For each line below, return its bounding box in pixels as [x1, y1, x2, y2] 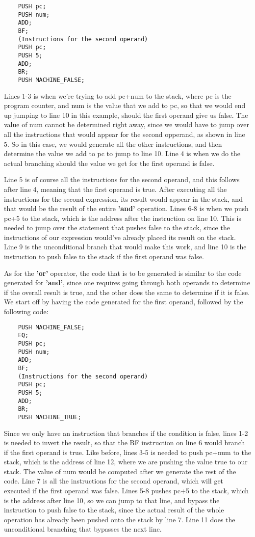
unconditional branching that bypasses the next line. [4, 524, 162, 534]
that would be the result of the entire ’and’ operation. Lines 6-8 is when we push [4, 203, 249, 214]
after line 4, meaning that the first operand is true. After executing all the [4, 184, 227, 194]
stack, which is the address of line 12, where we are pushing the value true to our [4, 456, 248, 467]
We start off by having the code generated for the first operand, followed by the [4, 296, 243, 307]
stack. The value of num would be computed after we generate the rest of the [4, 466, 236, 476]
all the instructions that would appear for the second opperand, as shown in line [4, 129, 245, 139]
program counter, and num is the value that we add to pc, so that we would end [4, 100, 246, 110]
